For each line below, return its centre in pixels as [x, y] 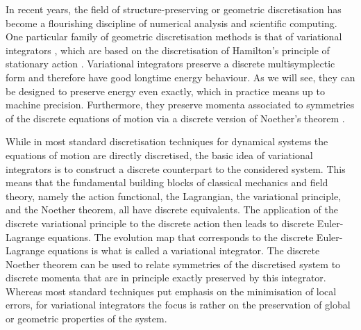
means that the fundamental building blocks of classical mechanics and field [167, 182]
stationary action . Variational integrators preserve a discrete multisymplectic [170, 64]
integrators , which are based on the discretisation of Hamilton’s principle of [168, 50]
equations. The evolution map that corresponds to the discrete [180, 237]
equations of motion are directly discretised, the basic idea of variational [159, 155]
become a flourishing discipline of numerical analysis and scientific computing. [171, 23]
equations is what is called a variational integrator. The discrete [184, 250]
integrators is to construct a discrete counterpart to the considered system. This [176, 168]
